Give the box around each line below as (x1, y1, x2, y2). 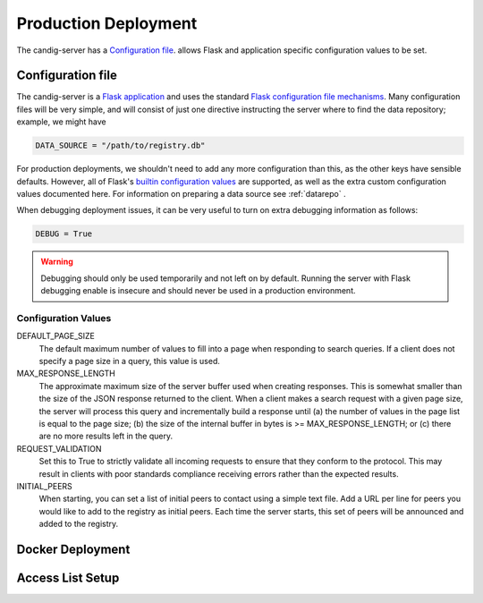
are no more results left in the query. (38, 430, 174, 442)
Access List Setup (16, 570, 120, 585)
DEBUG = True (35, 229, 93, 239)
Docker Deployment (16, 541, 131, 556)
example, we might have (16, 116, 106, 127)
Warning (40, 256, 73, 268)
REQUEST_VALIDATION (16, 443, 102, 454)
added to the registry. (38, 519, 119, 530)
